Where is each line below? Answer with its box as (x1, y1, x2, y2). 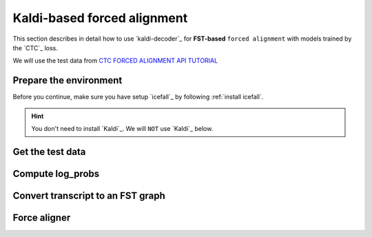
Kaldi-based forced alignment (12, 10, 188, 25)
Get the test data (12, 145, 86, 158)
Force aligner (12, 212, 71, 223)
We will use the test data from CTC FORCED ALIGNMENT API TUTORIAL (12, 56, 218, 65)
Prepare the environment (12, 74, 123, 86)
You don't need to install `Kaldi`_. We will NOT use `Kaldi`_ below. (31, 125, 214, 133)
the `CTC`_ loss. (12, 43, 58, 52)
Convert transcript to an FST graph (12, 189, 165, 201)
